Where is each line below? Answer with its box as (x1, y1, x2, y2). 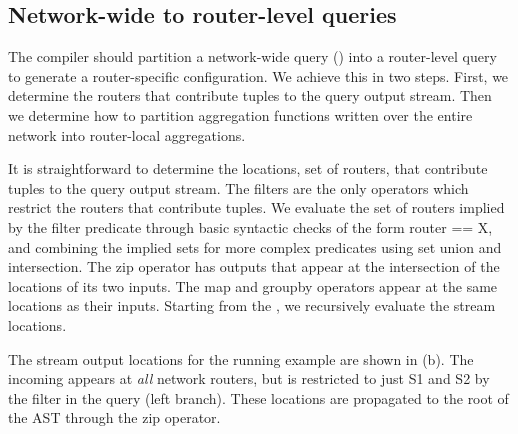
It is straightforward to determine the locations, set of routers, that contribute (8, 158, 488, 179)
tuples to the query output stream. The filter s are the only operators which (8, 177, 469, 198)
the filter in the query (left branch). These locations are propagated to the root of (8, 387, 509, 408)
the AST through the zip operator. (8, 407, 221, 428)
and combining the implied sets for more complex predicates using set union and (8, 236, 502, 257)
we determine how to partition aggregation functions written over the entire (8, 104, 473, 125)
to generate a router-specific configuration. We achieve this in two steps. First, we (8, 65, 509, 86)
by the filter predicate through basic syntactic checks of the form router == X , (8, 216, 493, 237)
